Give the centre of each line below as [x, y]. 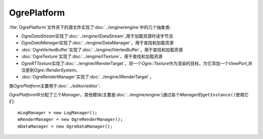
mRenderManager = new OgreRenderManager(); [70, 120]
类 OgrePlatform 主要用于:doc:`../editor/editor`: [55, 86]
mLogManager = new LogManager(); [57, 113]
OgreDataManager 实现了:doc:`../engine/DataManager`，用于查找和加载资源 [97, 43]
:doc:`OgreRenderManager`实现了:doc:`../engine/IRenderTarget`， [87, 77]
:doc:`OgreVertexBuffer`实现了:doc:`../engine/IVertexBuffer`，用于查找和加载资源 [102, 50]
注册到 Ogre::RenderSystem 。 [51, 70]
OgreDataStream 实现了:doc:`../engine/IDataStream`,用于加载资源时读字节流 [97, 36]
